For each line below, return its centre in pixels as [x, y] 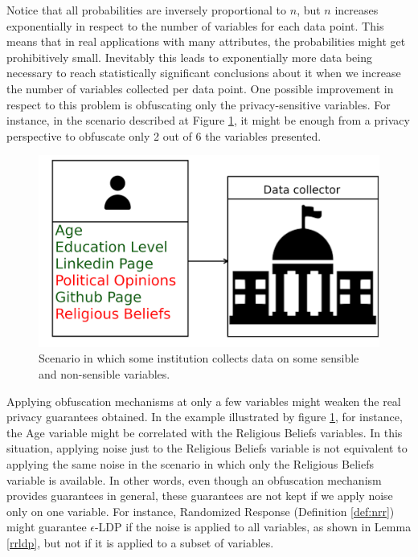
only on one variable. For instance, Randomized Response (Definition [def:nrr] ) [201, 511]
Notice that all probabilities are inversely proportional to [147, 10]
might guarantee [47, 527]
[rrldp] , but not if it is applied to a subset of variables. [140, 542]
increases [357, 10]
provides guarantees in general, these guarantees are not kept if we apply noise [200, 496]
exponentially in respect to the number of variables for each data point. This [195, 25]
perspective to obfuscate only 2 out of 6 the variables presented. [164, 135]
